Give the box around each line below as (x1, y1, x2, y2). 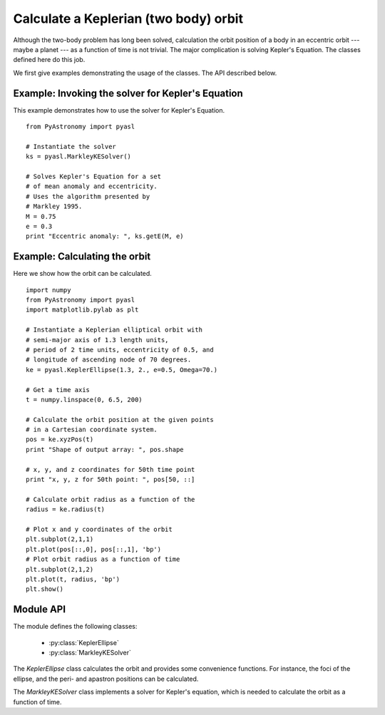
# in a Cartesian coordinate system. (26, 426, 158, 434)
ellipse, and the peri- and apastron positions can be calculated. (13, 674, 199, 683)
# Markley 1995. (26, 202, 83, 210)
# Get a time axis (26, 386, 91, 393)
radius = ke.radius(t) (26, 505, 106, 513)
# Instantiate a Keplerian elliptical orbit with (26, 326, 203, 334)
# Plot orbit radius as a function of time (26, 555, 180, 563)
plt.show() (26, 585, 64, 593)
